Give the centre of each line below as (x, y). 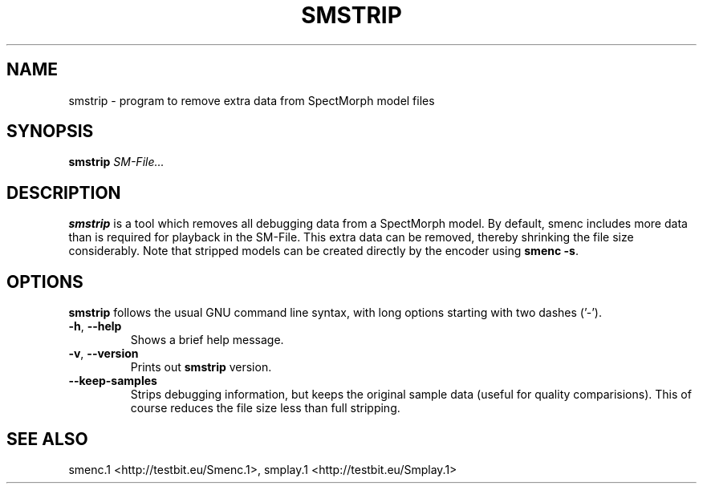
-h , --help (95, 326)
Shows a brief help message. (207, 340)
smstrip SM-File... (116, 162)
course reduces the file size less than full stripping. (265, 408)
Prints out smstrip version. (201, 367)
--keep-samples (113, 381)
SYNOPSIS (50, 132)
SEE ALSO (47, 439)
